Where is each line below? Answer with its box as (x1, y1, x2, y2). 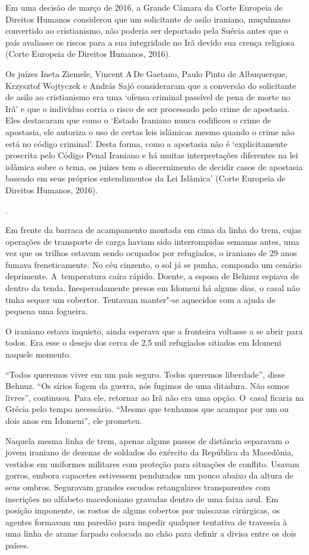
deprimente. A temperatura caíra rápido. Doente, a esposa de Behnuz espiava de (5, 270, 300, 282)
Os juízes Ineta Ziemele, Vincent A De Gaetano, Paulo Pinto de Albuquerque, (5, 67, 288, 79)
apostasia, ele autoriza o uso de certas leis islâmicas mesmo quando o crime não (5, 125, 295, 138)
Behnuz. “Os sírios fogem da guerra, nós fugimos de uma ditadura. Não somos (5, 379, 289, 392)
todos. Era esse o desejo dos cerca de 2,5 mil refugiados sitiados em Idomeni (5, 336, 282, 349)
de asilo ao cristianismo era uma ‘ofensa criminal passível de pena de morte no (5, 91, 291, 103)
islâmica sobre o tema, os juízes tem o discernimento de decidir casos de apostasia (5, 160, 303, 173)
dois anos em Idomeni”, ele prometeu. (5, 414, 142, 426)
